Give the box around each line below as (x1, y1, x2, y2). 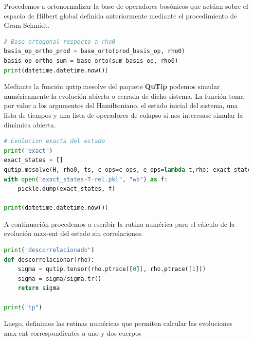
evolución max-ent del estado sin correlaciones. (4, 228, 143, 238)
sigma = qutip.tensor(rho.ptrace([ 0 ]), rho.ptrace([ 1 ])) (18, 266, 206, 273)
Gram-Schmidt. (4, 20, 50, 30)
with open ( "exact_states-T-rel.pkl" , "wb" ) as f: (4, 176, 168, 183)
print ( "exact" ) (4, 147, 53, 154)
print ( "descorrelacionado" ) (4, 247, 95, 254)
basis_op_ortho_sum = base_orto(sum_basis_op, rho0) (4, 57, 178, 64)
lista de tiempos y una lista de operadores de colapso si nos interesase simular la (4, 109, 243, 120)
